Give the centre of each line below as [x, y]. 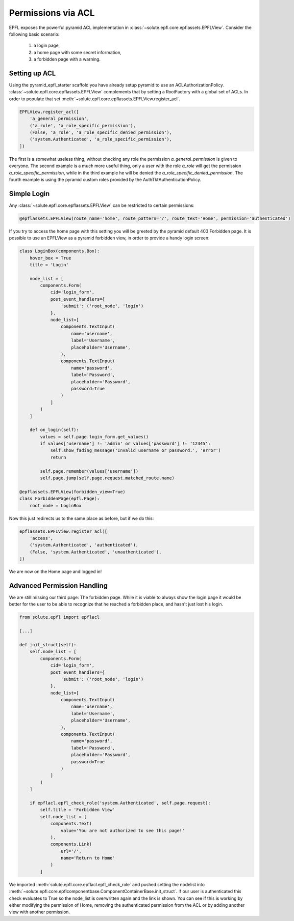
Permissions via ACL [52, 13]
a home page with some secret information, [78, 52]
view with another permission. [39, 912]
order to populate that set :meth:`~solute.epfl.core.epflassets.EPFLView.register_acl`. [95, 99]
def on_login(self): [54, 430]
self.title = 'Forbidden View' [77, 810]
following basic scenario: [34, 34]
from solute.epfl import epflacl [60, 617]
